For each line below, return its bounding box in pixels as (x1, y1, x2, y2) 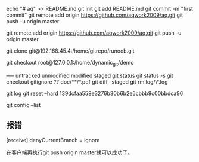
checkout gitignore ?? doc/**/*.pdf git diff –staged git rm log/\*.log (6, 78, 168, 85)
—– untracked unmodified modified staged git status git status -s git (6, 72, 174, 79)
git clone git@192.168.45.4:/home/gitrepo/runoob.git (6, 47, 135, 54)
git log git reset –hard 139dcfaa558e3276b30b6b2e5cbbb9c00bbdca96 (6, 90, 184, 97)
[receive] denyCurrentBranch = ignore (6, 136, 100, 143)
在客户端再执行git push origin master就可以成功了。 (6, 149, 133, 156)
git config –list (6, 101, 41, 108)
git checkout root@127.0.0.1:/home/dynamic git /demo (6, 59, 134, 68)
